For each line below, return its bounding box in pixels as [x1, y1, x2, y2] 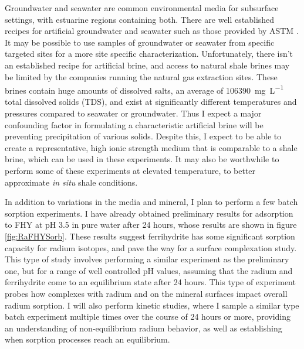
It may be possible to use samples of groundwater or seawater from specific [5, 36, 275, 48]
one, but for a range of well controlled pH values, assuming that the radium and [5, 264, 293, 276]
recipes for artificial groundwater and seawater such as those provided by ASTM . [5, 25, 299, 37]
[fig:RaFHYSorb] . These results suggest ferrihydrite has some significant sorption [5, 230, 295, 242]
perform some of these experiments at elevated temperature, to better [5, 164, 256, 176]
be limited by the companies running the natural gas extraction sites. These [5, 70, 278, 83]
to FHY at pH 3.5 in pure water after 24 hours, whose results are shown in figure [5, 218, 297, 231]
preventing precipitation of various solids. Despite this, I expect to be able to [5, 130, 282, 142]
